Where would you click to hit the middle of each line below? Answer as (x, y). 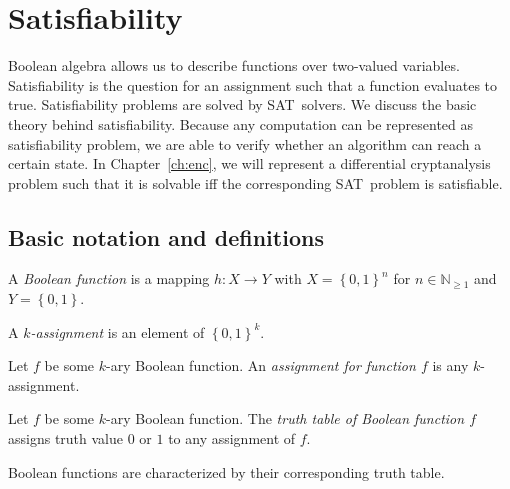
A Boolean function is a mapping (109, 278)
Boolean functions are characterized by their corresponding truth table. (226, 471)
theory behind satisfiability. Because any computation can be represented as (241, 123)
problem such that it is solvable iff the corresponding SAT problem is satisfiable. (255, 182)
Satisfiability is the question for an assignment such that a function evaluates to (253, 84)
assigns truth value (65, 438)
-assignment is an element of (117, 331)
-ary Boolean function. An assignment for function (261, 365)
